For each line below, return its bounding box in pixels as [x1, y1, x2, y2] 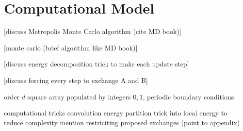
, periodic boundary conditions [143, 91, 234, 101]
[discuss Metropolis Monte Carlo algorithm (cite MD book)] [4, 26, 181, 36]
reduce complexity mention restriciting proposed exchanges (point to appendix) [4, 117, 240, 127]
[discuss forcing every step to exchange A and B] [4, 75, 148, 85]
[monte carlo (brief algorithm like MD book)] [4, 42, 138, 52]
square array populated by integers [27, 91, 131, 101]
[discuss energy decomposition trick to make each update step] [4, 59, 189, 69]
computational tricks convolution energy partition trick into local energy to [4, 108, 227, 118]
